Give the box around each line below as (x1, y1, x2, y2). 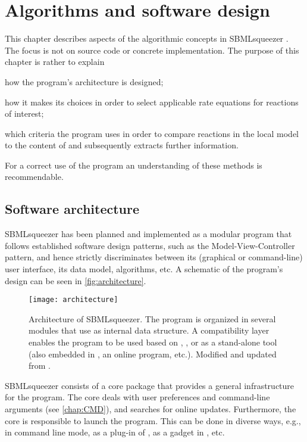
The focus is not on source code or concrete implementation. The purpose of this (5, 43, 299, 56)
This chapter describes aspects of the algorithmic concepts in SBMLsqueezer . (5, 32, 289, 45)
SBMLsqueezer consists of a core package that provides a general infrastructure (5, 379, 295, 391)
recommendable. (5, 170, 64, 183)
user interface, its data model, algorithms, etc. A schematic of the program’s (5, 263, 283, 275)
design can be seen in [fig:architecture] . (5, 274, 146, 287)
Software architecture (5, 200, 140, 218)
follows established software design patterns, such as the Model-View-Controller (5, 239, 295, 251)
